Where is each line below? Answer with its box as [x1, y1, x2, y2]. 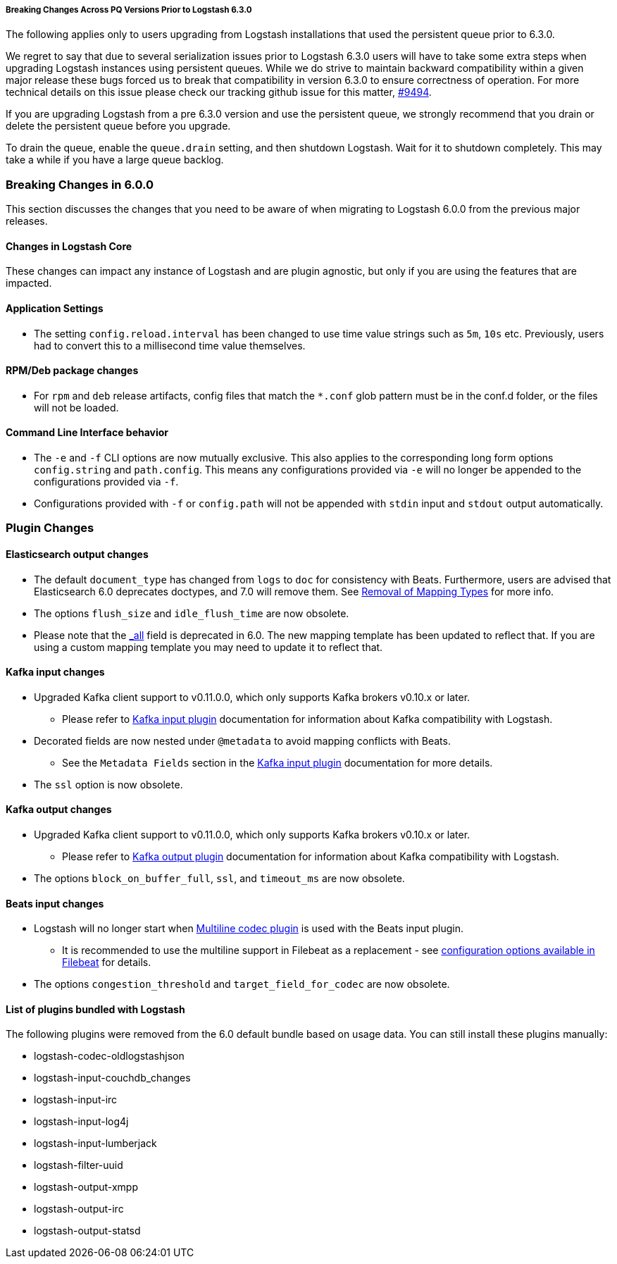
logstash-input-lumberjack [34, 1137, 157, 1150]
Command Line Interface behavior [6, 426, 169, 439]
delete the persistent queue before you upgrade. [6, 120, 231, 132]
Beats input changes [6, 897, 104, 910]
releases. [6, 215, 48, 228]
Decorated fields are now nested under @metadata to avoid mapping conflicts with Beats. [34, 734, 451, 747]
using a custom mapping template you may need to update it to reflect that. [34, 640, 383, 653]
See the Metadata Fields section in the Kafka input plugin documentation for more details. [62, 756, 493, 769]
